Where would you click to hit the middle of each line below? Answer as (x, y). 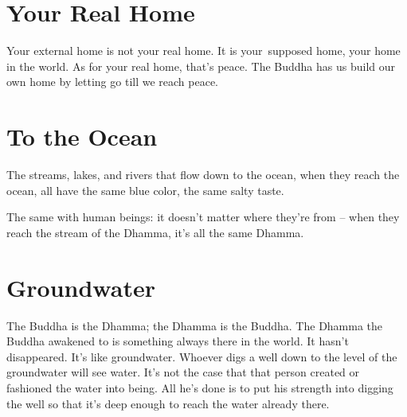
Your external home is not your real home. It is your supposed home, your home (203, 51)
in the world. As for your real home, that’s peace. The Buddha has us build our (201, 66)
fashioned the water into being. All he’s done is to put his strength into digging (200, 387)
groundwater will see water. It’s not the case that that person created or (183, 372)
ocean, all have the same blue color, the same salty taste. (145, 190)
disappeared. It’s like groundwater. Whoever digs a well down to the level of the (202, 356)
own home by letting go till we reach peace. (112, 82)
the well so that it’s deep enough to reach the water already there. (168, 403)
